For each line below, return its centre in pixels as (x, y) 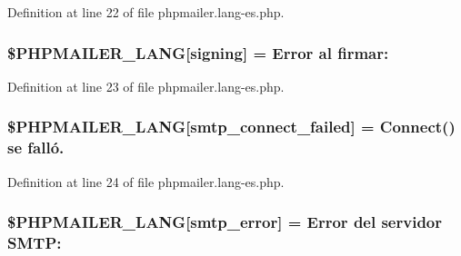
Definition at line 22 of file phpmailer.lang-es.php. (146, 12)
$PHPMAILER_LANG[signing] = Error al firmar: (198, 52)
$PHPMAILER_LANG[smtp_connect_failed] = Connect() (231, 127)
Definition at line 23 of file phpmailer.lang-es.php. (146, 86)
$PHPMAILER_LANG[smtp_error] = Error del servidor (225, 222)
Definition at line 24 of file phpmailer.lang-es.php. (146, 181)
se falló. (36, 148)
